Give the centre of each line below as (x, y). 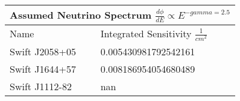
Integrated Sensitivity (146, 33)
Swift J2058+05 (43, 51)
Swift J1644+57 (43, 69)
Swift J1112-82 (41, 86)
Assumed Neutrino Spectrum (81, 15)
